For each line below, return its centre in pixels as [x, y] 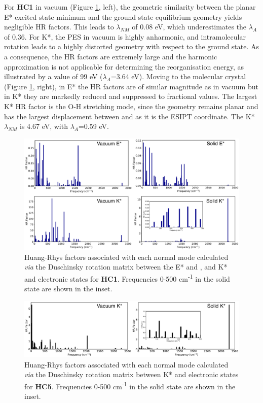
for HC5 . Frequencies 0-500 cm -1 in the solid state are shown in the [130, 385]
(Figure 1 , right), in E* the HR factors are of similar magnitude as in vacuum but [131, 86]
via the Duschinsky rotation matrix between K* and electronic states [131, 374]
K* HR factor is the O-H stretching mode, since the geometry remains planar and [131, 106]
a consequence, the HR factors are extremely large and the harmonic [111, 56]
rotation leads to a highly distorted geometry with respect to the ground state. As [132, 46]
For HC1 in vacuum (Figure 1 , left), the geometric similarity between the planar [130, 7]
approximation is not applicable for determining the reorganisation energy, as [124, 66]
